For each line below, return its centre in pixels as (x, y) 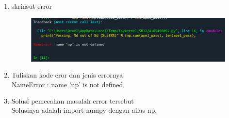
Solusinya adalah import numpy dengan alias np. (84, 110)
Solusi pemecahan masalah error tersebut (73, 100)
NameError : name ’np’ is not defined (67, 84)
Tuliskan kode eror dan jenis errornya (67, 75)
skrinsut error (32, 6)
